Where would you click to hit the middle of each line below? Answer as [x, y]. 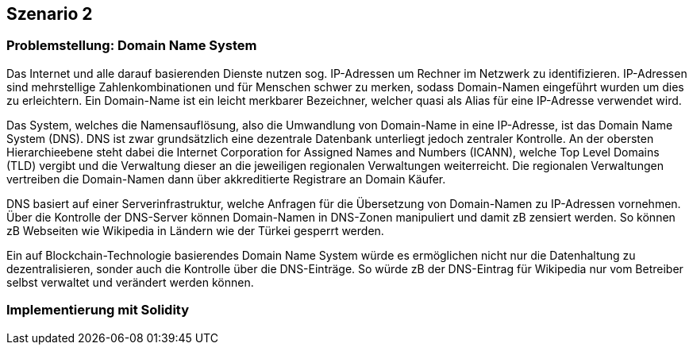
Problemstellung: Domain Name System [132, 46]
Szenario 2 [50, 14]
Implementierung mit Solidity [98, 310]
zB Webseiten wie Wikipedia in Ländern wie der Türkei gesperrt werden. [195, 230]
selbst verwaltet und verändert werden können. [130, 282]
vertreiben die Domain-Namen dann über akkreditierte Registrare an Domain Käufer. [226, 179]
